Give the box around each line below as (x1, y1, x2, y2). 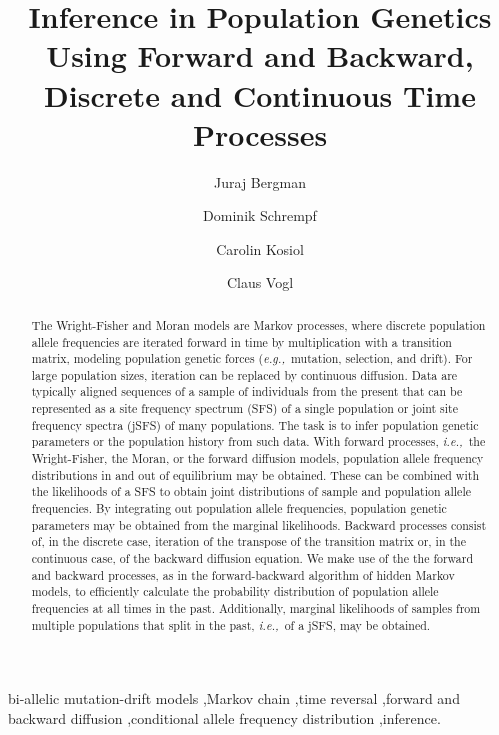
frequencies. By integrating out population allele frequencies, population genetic (31, 500, 447, 517)
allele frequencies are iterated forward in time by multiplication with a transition (31, 333, 452, 350)
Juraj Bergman (214, 171, 306, 192)
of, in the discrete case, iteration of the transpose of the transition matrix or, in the (31, 533, 467, 550)
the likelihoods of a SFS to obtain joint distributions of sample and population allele (31, 483, 471, 500)
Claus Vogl (226, 272, 294, 293)
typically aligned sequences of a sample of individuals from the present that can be (31, 383, 463, 400)
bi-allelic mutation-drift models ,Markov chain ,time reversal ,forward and (8, 688, 460, 709)
